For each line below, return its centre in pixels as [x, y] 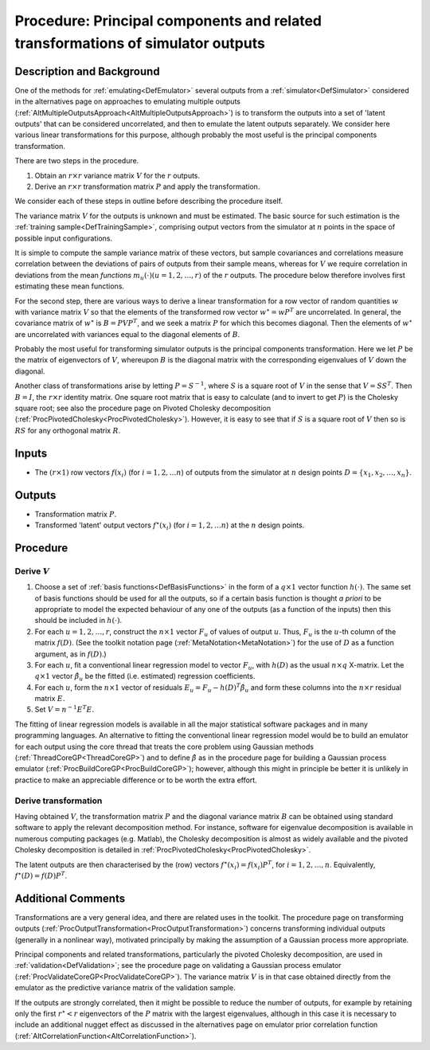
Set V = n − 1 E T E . [64, 709]
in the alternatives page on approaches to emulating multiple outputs [127, 102]
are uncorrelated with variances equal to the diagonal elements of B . [127, 334]
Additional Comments [70, 898]
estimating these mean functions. [70, 286]
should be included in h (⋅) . [78, 621]
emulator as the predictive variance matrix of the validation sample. [125, 988]
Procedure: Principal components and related [168, 21]
